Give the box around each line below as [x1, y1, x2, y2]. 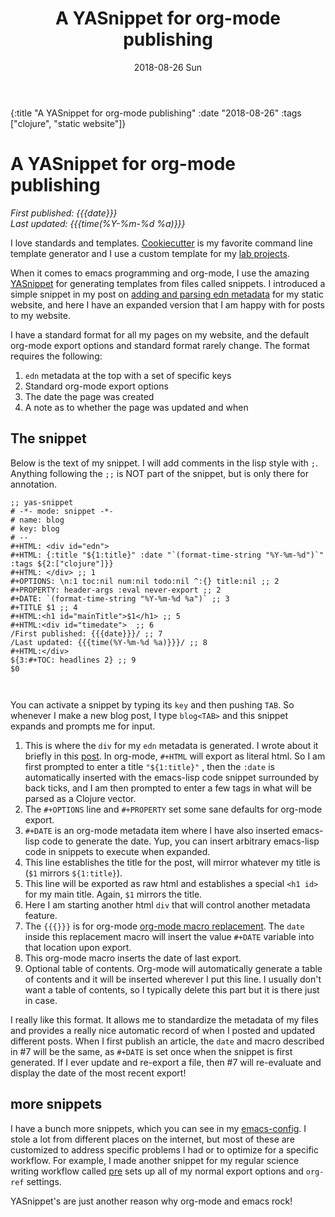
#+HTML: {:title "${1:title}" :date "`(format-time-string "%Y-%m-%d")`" [10, 550, 325, 560]
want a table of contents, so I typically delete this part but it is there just [24, 983, 320, 996]
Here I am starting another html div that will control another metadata [24, 898, 311, 911]
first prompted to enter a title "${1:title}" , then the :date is [24, 760, 275, 772]
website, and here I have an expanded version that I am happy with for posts [10, 298, 325, 311]
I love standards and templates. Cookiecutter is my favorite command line [10, 237, 313, 249]
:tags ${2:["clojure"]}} [10, 558, 114, 569]
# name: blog [10, 515, 65, 525]
